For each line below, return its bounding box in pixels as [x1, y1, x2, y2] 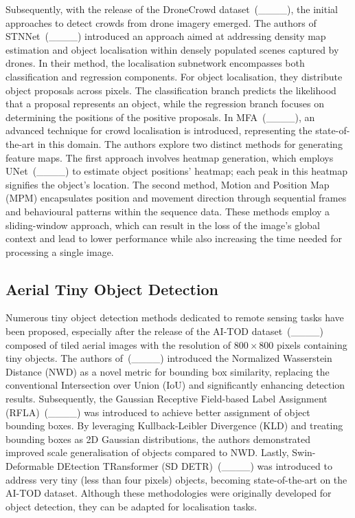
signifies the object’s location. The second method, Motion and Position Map [5, 177, 330, 191]
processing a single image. [5, 244, 114, 259]
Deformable [5, 459, 54, 473]
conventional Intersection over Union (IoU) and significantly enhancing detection [5, 378, 345, 392]
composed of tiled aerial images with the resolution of [5, 337, 231, 352]
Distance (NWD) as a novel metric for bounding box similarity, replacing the [5, 364, 330, 378]
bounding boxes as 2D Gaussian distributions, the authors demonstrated [5, 431, 311, 446]
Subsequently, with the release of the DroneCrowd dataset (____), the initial [5, 2, 338, 16]
